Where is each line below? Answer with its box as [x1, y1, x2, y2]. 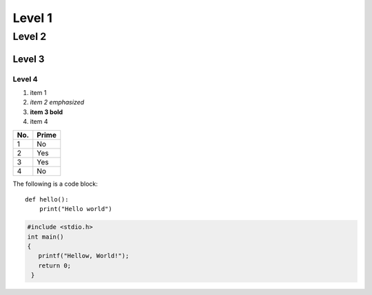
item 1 [30, 88, 47, 96]
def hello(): [25, 195, 69, 203]
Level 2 [12, 30, 47, 43]
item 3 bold [30, 107, 63, 116]
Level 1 [12, 10, 53, 25]
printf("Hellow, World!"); [38, 252, 130, 260]
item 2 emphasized [30, 98, 85, 107]
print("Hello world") [39, 205, 113, 213]
